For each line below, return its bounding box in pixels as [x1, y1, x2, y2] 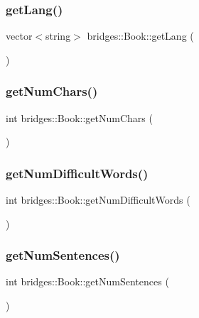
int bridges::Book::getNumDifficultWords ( [6, 192, 190, 207]
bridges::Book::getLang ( [87, 28, 194, 43]
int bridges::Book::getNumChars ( [6, 110, 153, 125]
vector [6, 28, 33, 43]
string [45, 28, 71, 43]
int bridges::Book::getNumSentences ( [6, 274, 169, 289]
